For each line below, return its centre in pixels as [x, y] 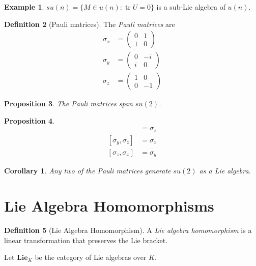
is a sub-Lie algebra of [191, 7]
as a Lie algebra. [225, 171]
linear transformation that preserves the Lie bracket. [86, 240]
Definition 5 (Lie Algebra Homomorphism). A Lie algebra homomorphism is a [128, 230]
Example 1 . [24, 7]
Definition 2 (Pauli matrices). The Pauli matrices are [90, 24]
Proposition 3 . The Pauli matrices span [68, 104]
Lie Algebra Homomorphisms [109, 206]
